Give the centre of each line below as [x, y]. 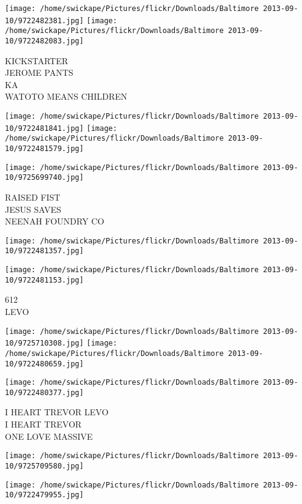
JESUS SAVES [33, 209]
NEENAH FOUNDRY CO [55, 221]
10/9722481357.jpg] [44, 251]
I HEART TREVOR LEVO [57, 412]
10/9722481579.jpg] [44, 148]
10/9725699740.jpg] [44, 178]
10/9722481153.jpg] [44, 280]
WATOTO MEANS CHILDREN [66, 96]
